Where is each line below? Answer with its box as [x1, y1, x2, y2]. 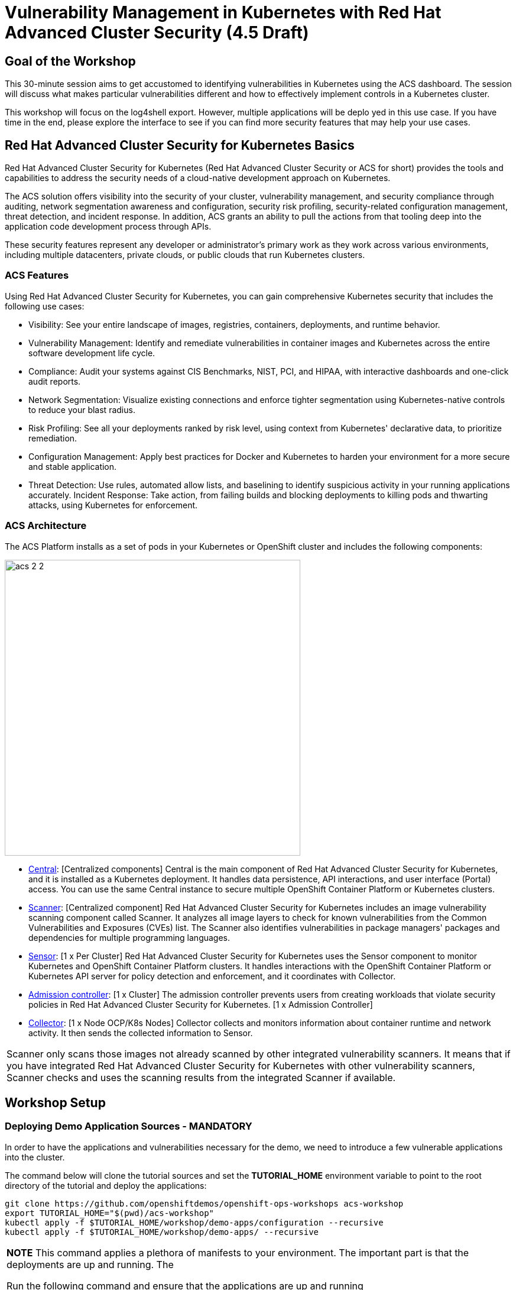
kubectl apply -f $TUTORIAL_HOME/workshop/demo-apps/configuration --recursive [5, 1217, 384, 1227]
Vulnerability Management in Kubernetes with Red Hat [5, 2, 442, 22]
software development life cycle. [28, 347, 155, 358]
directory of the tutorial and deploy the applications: [5, 1180, 207, 1191]
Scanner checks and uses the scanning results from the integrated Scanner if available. [7, 1071, 396, 1083]
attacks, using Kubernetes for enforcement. [28, 499, 198, 510]
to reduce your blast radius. [28, 404, 135, 415]
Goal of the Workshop [5, 53, 136, 69]
